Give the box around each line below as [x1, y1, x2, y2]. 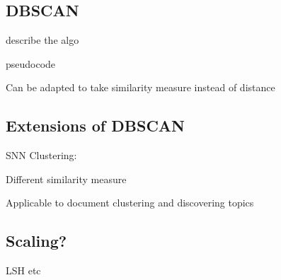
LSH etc [6, 263, 41, 278]
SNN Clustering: [6, 148, 77, 163]
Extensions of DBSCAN [6, 115, 185, 136]
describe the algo [6, 33, 79, 47]
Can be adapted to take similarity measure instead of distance [6, 80, 275, 95]
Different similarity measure [6, 171, 127, 186]
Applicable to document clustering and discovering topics [6, 195, 254, 210]
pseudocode [6, 56, 56, 71]
